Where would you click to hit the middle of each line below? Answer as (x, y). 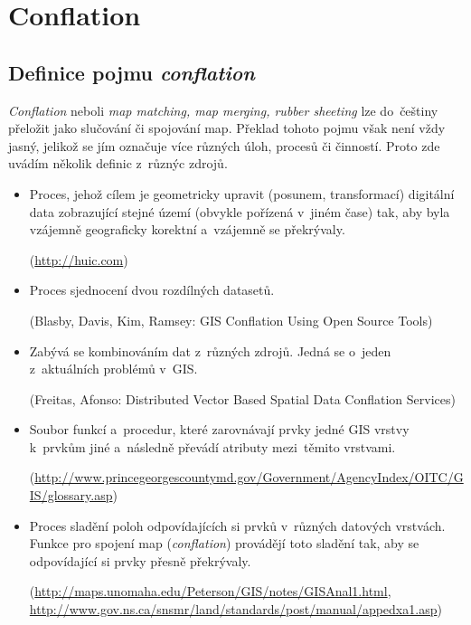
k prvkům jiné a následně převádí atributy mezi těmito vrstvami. (212, 446)
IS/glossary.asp (71, 495)
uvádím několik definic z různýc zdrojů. (118, 163)
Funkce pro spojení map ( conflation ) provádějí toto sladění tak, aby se (224, 543)
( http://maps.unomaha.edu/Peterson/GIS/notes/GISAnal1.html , (210, 591)
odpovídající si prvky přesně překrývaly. (140, 560)
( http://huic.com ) (79, 259)
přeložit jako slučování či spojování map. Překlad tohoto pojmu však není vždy (227, 128)
